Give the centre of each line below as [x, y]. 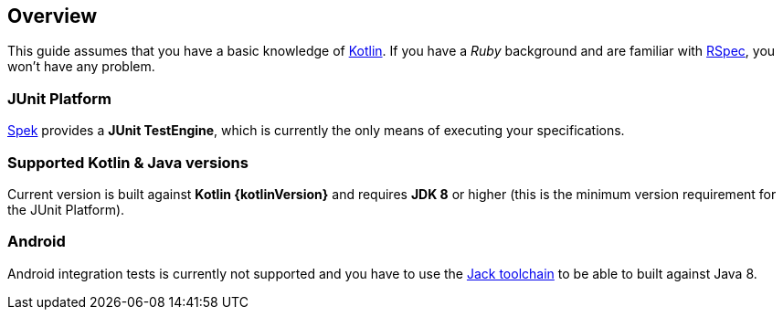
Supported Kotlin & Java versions [128, 162]
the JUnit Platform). [66, 209]
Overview [53, 16]
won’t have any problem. [81, 67]
